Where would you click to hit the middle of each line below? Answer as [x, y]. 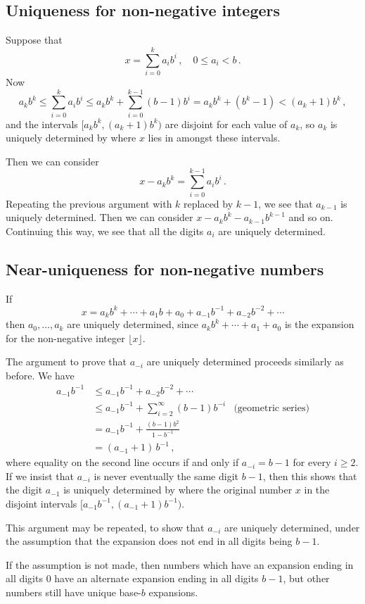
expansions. [173, 592]
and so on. [311, 217]
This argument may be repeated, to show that [105, 527]
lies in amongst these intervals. [214, 138]
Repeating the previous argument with [89, 203]
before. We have [40, 375]
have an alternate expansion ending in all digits [156, 578]
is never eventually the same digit [166, 476]
